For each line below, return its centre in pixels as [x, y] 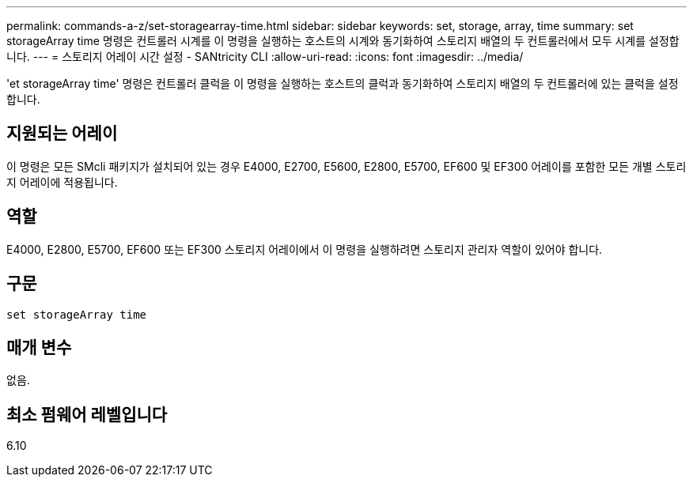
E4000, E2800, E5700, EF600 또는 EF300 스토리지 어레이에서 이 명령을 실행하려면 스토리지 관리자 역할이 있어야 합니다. [305, 249]
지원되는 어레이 [62, 134]
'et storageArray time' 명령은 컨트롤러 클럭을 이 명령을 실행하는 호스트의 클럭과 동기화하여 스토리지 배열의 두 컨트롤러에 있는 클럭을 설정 [343, 83]
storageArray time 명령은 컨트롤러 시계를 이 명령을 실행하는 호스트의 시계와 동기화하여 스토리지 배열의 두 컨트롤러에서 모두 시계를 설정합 [343, 41]
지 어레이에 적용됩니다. [62, 182]
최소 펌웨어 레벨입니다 [87, 414]
